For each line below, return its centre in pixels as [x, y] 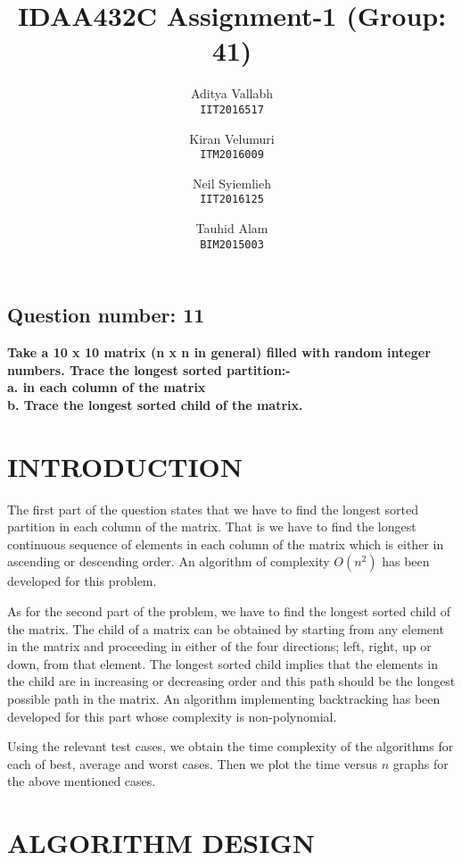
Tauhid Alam [232, 228]
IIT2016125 [232, 200]
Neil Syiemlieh [232, 183]
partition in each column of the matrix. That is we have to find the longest [212, 527]
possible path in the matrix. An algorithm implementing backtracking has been [224, 698]
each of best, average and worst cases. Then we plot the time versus [193, 763]
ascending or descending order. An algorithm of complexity [169, 561]
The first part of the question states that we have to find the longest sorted [213, 509]
